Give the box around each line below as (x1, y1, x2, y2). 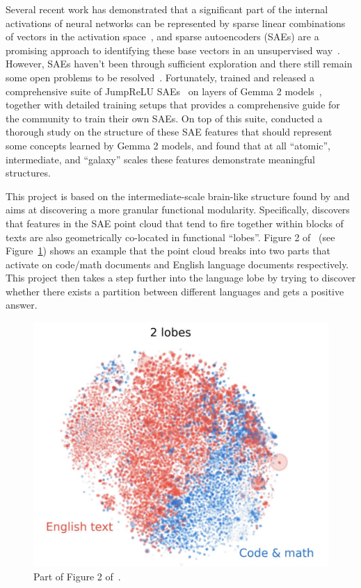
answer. (6, 297, 38, 312)
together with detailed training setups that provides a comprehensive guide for (6, 97, 340, 112)
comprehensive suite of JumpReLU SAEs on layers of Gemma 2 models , (6, 83, 322, 98)
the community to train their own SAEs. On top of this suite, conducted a (6, 111, 323, 125)
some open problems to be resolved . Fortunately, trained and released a (6, 70, 315, 84)
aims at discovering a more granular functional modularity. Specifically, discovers (6, 202, 350, 217)
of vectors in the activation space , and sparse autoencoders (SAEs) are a (6, 29, 319, 44)
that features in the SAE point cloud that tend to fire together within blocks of (6, 215, 344, 230)
